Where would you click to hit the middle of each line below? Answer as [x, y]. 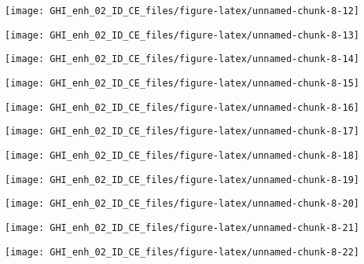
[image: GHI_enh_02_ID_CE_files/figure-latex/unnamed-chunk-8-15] [182, 83]
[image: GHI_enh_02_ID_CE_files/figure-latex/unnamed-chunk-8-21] [182, 227]
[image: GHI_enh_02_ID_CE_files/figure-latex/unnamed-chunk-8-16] [182, 107]
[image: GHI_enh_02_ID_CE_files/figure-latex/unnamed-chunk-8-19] [182, 180]
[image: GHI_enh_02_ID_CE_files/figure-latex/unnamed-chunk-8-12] [182, 11]
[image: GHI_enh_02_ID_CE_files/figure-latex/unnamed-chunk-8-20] [182, 204]
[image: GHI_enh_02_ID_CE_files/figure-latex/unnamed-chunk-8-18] [182, 155]
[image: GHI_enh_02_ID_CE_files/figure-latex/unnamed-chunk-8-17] [182, 132]
